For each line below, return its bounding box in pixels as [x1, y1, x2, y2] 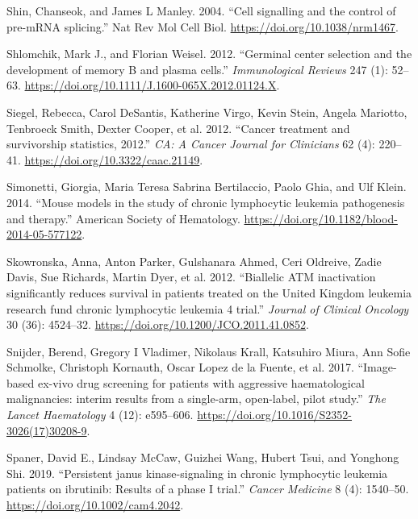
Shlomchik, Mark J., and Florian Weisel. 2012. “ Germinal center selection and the [6, 45, 412, 62]
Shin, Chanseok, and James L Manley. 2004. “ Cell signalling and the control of [6, 2, 396, 19]
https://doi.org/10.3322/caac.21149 [24, 151, 200, 168]
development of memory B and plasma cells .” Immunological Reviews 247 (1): [6, 60, 388, 77]
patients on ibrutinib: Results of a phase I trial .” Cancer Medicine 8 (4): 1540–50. [6, 480, 409, 497]
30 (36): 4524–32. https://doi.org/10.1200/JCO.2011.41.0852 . [6, 316, 309, 333]
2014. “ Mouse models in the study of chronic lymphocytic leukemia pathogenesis [6, 193, 405, 210]
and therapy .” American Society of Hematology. [6, 210, 240, 226]
